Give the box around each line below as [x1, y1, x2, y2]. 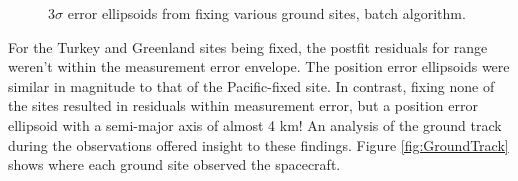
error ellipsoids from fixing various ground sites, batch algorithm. [67, 3, 466, 23]
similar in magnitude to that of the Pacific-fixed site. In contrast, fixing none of [8, 75, 495, 96]
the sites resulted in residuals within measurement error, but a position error [8, 95, 478, 116]
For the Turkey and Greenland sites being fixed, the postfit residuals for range [8, 36, 488, 57]
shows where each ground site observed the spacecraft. [8, 154, 341, 175]
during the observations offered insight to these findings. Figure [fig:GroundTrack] [8, 134, 509, 155]
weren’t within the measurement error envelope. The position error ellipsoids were [8, 56, 510, 77]
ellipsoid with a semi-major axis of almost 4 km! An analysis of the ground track [8, 114, 502, 135]
